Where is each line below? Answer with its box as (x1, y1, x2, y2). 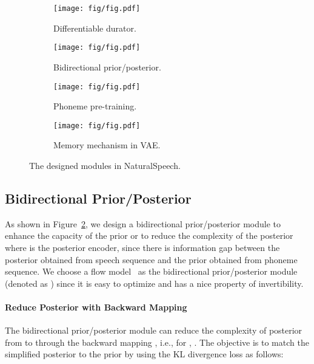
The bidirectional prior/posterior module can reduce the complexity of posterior (5, 324, 302, 337)
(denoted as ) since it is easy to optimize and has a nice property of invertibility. (5, 276, 304, 289)
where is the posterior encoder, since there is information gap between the (5, 241, 280, 253)
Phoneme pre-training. (53, 100, 137, 112)
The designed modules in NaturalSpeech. (29, 159, 181, 171)
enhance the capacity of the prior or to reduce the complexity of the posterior (5, 229, 293, 242)
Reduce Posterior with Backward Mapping (5, 300, 187, 313)
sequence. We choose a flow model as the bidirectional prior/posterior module (5, 265, 298, 278)
